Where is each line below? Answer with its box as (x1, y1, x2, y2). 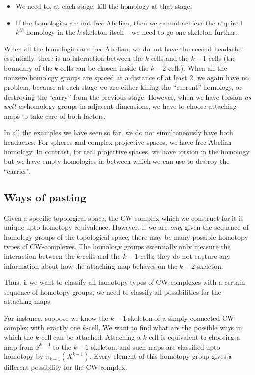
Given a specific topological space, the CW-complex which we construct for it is (4, 212, 244, 223)
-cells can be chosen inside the (58, 62, 149, 73)
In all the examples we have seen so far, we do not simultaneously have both (4, 127, 233, 137)
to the (53, 341, 71, 351)
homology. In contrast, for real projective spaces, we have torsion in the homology (4, 146, 250, 156)
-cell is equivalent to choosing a (146, 332, 240, 342)
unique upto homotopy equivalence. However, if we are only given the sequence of (4, 222, 249, 232)
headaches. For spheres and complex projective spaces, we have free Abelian (4, 137, 232, 147)
